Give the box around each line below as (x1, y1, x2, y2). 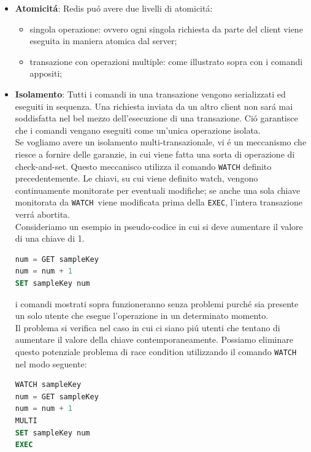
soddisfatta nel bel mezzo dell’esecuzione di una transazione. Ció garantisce (15, 112, 298, 124)
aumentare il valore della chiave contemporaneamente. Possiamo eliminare (15, 333, 293, 346)
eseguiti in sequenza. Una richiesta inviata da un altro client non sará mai (15, 99, 293, 112)
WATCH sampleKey (15, 380, 82, 389)
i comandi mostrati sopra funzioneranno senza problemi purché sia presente (15, 297, 299, 310)
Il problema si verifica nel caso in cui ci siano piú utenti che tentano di (15, 321, 280, 334)
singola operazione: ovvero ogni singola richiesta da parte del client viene (29, 22, 303, 35)
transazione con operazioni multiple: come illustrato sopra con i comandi (29, 55, 303, 67)
